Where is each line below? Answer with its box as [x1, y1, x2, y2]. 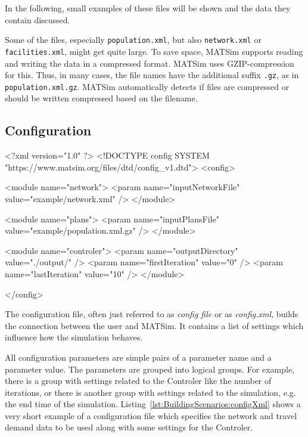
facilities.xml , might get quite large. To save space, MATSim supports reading [5, 45, 303, 57]
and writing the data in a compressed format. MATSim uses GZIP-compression [5, 57, 294, 69]
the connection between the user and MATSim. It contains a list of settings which [5, 319, 304, 331]
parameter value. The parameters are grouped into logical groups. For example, [5, 362, 294, 375]
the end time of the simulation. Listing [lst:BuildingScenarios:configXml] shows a [5, 398, 301, 410]
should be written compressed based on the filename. [5, 92, 198, 104]
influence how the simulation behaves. [5, 331, 143, 343]
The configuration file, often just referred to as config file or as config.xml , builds [5, 308, 298, 320]
